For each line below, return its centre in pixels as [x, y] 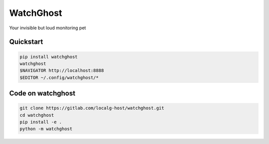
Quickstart [26, 42]
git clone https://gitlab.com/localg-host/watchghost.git [92, 108]
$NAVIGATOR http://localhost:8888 [62, 71]
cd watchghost [37, 115]
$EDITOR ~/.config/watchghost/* [59, 77]
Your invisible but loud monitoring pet [48, 28]
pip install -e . [41, 122]
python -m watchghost [46, 129]
